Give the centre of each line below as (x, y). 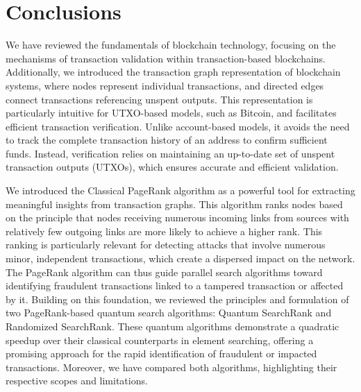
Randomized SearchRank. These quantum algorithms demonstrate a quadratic (173, 326)
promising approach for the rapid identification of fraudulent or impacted (161, 353)
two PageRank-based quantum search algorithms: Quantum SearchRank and (169, 313)
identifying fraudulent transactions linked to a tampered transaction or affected (175, 286)
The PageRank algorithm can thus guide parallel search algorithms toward (164, 272)
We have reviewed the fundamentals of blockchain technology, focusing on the (171, 45)
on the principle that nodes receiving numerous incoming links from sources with (177, 218)
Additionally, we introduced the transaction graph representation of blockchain (173, 72)
